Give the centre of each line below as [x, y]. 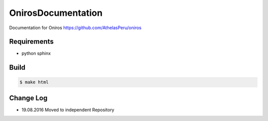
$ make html [34, 82]
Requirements [32, 42]
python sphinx [36, 53]
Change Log [28, 98]
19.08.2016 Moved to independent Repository [68, 110]
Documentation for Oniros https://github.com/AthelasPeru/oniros [75, 28]
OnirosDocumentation [56, 13]
